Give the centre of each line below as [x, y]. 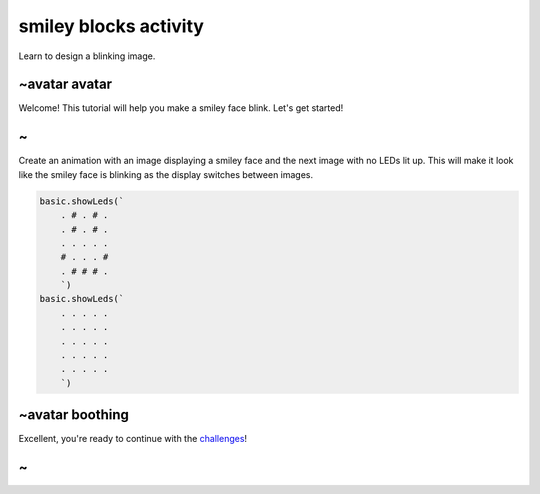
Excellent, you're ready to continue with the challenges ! [133, 439]
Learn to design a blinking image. [87, 56]
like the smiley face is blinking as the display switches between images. [166, 174]
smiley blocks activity [111, 26]
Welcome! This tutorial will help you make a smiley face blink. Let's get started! [181, 108]
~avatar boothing [74, 415]
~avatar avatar [65, 84]
